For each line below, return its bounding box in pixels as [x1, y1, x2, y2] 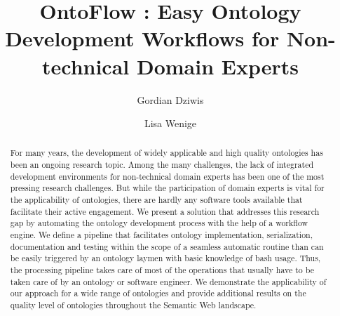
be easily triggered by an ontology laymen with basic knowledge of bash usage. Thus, [10, 252, 321, 264]
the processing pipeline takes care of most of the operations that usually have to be [10, 264, 314, 276]
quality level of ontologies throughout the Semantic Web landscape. [10, 299, 257, 311]
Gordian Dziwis [137, 92, 204, 107]
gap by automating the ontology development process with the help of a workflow [10, 217, 308, 229]
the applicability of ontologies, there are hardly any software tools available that [10, 194, 303, 206]
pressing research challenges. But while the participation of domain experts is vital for [10, 182, 325, 194]
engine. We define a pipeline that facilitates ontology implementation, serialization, [10, 229, 313, 241]
